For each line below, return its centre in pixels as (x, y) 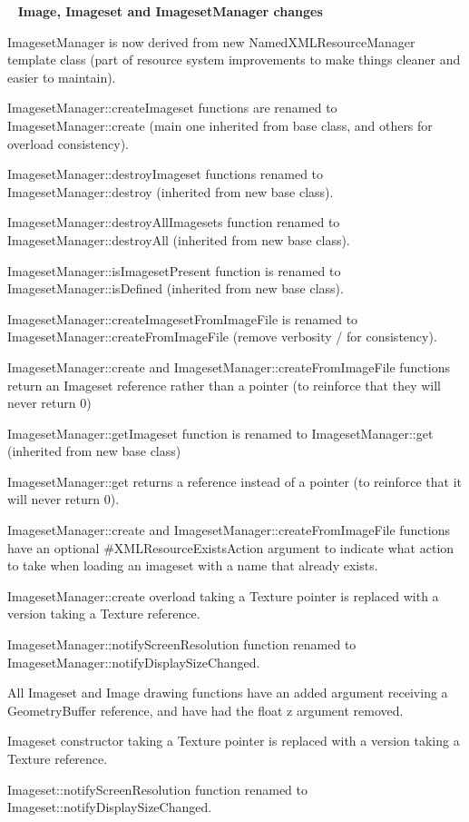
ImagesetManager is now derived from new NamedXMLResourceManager (211, 41)
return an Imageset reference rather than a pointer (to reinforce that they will (224, 385)
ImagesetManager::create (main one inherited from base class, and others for (220, 125)
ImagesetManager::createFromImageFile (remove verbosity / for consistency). (222, 337)
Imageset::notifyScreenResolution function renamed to (158, 789)
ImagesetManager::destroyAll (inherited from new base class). (179, 239)
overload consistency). (68, 143)
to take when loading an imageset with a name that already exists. (193, 565)
